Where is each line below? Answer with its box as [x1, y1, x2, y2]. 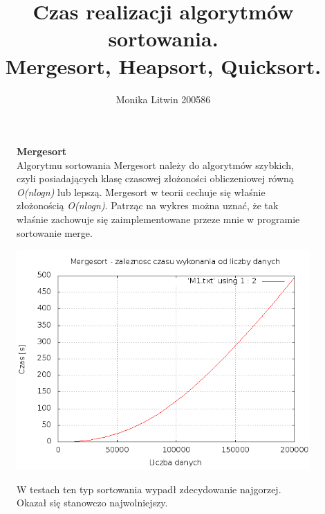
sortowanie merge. [17, 225, 93, 240]
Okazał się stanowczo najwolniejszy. [17, 495, 168, 510]
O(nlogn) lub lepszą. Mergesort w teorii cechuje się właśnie [17, 184, 266, 199]
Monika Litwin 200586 [115, 91, 211, 106]
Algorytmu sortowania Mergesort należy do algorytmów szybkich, [17, 157, 294, 172]
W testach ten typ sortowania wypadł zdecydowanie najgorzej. [17, 481, 281, 496]
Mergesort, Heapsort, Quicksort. [5, 51, 322, 80]
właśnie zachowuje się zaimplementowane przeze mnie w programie [17, 212, 300, 227]
